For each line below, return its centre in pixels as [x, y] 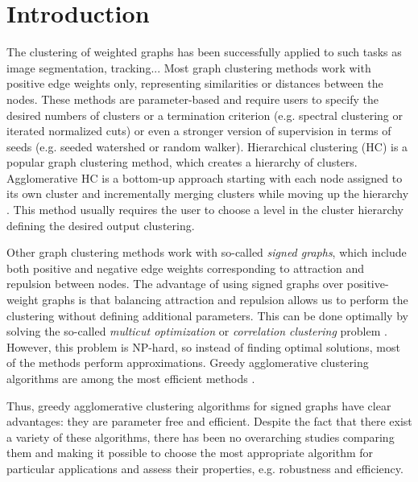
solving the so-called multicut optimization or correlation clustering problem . [197, 331]
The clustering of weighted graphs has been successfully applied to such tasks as [204, 52]
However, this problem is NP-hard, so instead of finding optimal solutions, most [203, 346]
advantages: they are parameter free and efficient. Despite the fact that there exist [209, 421]
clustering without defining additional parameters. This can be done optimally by [207, 315]
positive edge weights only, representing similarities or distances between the [195, 83]
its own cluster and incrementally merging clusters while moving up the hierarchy [208, 194]
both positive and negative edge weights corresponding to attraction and [186, 268]
